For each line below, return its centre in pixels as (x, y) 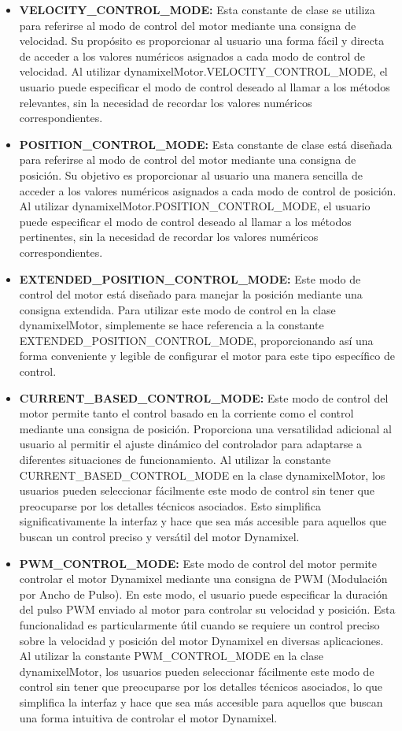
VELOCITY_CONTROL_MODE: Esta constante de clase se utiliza (197, 9)
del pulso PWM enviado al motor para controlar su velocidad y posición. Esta (207, 609)
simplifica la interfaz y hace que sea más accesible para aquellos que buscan (201, 701)
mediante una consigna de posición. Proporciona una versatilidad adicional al (205, 428)
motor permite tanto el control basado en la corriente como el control (186, 413)
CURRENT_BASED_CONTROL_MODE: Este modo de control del (204, 397)
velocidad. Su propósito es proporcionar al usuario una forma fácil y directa (202, 41)
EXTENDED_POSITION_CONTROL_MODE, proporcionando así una (196, 340)
